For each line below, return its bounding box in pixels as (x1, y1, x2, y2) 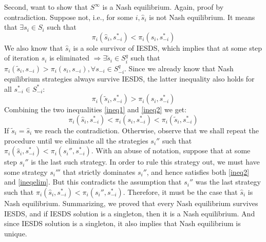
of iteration (4, 52, 40, 63)
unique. (4, 228, 27, 238)
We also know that (4, 42, 63, 53)
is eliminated (49, 52, 90, 63)
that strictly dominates (63, 166, 136, 177)
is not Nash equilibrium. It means (149, 11, 255, 22)
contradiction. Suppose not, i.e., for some (4, 11, 134, 22)
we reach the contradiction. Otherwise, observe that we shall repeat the (34, 125, 259, 135)
